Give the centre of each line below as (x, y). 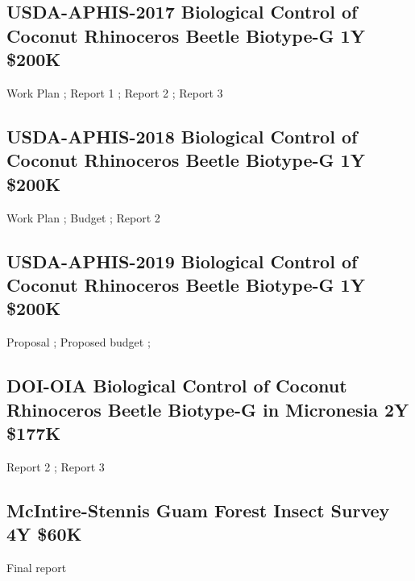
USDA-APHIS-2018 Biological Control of (182, 136)
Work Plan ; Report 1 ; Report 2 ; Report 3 (115, 92)
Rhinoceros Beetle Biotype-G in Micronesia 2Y (208, 409)
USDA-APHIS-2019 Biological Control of (182, 261)
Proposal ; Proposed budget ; (79, 342)
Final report (37, 567)
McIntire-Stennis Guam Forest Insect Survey (198, 510)
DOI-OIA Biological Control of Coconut (177, 386)
